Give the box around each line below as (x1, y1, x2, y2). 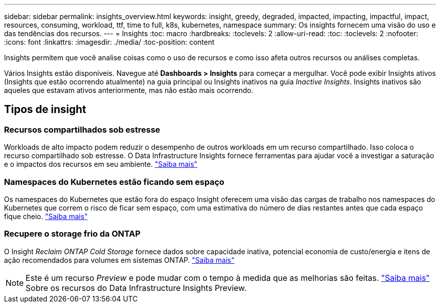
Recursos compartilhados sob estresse (4, 124, 160, 135)
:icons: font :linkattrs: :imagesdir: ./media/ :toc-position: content (4, 38, 214, 46)
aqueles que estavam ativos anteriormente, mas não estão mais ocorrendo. (4, 86, 254, 94)
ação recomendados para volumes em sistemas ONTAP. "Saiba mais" (4, 255, 235, 264)
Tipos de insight (4, 103, 86, 116)
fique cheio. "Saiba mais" (4, 212, 88, 221)
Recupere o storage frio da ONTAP (4, 229, 141, 239)
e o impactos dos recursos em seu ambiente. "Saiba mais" (4, 160, 197, 169)
